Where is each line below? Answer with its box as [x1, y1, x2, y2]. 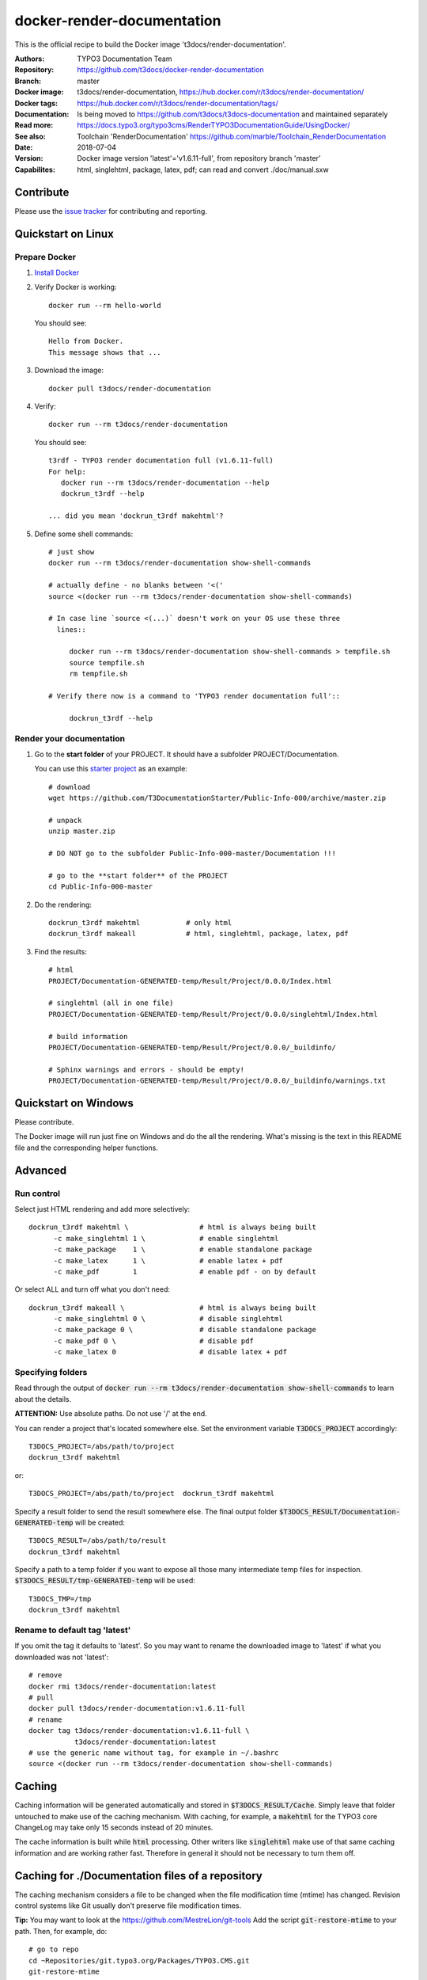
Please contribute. [14, 1118, 74, 1126]
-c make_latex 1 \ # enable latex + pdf [53, 1256, 284, 1265]
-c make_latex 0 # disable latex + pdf [53, 1347, 288, 1357]
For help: [48, 467, 86, 476]
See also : [14, 131, 47, 141]
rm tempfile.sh [69, 669, 128, 679]
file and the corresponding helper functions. [14, 1143, 158, 1152]
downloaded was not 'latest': [14, 1652, 109, 1662]
